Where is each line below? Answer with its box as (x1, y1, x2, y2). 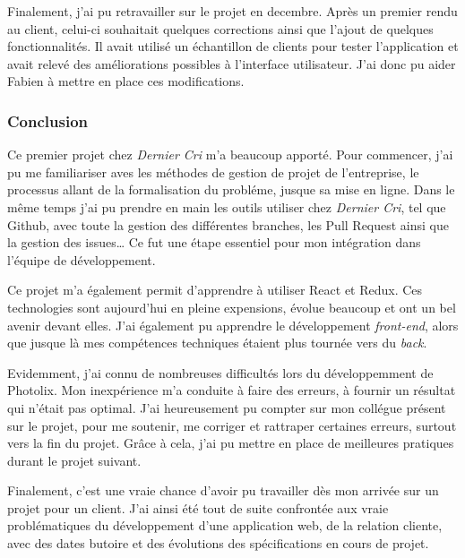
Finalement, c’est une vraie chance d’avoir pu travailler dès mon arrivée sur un (7, 481, 439, 500)
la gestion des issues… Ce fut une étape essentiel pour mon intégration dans (7, 233, 421, 252)
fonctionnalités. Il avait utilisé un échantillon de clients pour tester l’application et (7, 37, 459, 56)
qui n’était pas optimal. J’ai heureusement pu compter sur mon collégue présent (7, 398, 446, 416)
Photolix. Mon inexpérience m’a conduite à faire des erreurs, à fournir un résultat (7, 381, 456, 399)
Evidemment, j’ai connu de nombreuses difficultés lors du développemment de (7, 363, 434, 382)
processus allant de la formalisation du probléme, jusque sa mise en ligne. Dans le (7, 180, 455, 199)
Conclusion (7, 109, 88, 132)
